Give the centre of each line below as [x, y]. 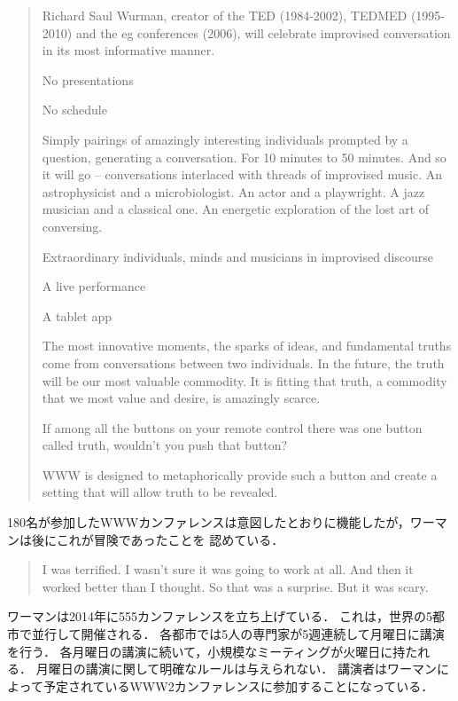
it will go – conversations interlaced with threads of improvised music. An [242, 174]
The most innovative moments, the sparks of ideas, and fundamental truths [247, 346]
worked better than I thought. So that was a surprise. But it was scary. [235, 586]
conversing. [72, 226]
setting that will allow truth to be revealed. [160, 492]
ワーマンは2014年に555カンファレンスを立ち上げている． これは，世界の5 [220, 616]
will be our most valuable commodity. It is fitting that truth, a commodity [245, 380]
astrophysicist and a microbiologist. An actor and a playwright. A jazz [233, 191]
